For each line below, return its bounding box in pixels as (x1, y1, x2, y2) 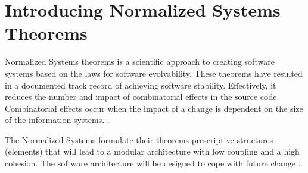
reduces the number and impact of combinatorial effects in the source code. (5, 90, 279, 103)
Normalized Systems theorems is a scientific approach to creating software (5, 55, 275, 68)
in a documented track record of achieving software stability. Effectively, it (5, 78, 276, 91)
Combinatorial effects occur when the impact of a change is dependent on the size (5, 102, 303, 114)
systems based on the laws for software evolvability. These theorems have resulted (5, 67, 303, 79)
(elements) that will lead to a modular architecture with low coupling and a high (5, 145, 300, 158)
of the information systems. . (5, 114, 110, 126)
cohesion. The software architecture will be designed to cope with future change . (5, 157, 301, 169)
